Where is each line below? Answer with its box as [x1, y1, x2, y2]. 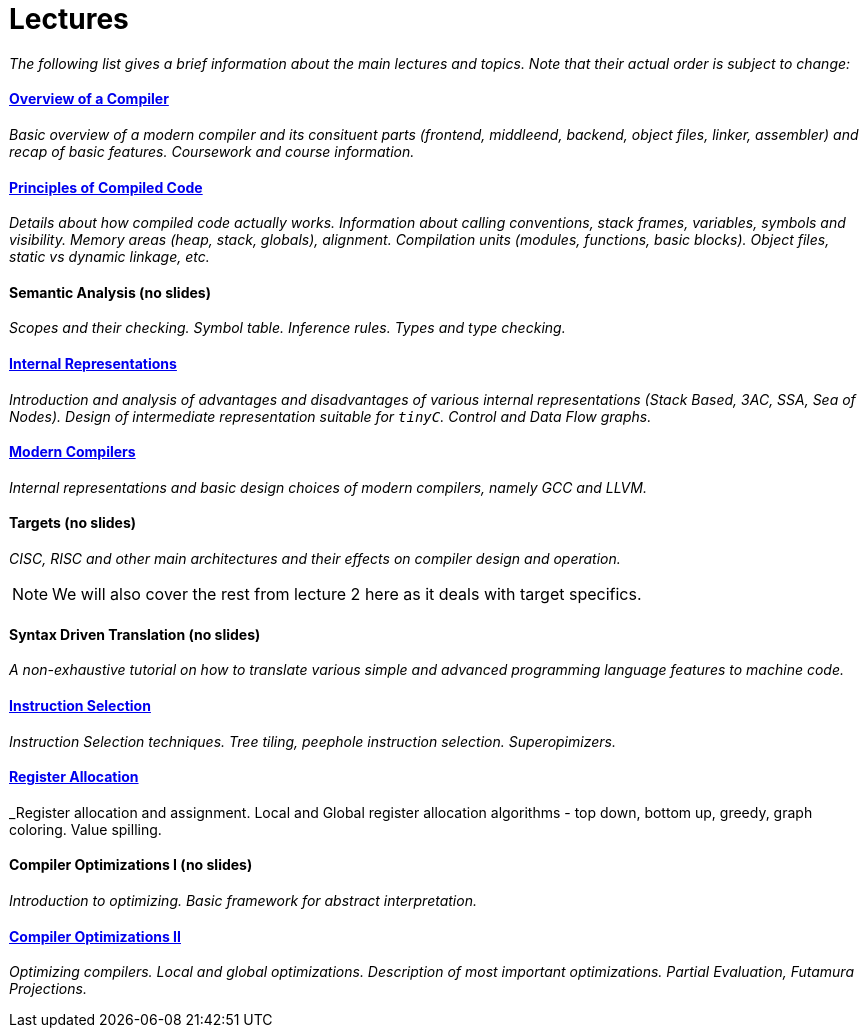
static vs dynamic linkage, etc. [9, 248, 210, 266]
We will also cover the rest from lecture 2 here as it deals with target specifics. [52, 584, 642, 605]
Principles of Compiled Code [9, 178, 203, 196]
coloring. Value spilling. [9, 820, 162, 838]
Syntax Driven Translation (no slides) [9, 625, 261, 643]
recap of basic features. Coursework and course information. [9, 142, 415, 160]
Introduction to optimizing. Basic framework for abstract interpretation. [9, 891, 477, 909]
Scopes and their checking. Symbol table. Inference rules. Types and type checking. [9, 319, 566, 337]
